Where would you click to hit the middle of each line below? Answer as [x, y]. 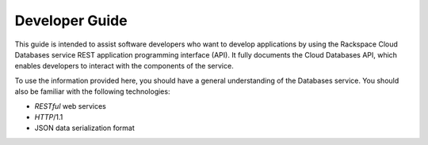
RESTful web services [70, 106]
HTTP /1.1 [49, 117]
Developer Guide [71, 20]
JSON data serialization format [84, 128]
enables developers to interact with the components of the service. [124, 66]
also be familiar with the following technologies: [92, 91]
